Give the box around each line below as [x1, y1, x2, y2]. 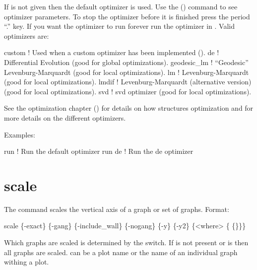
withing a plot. [4, 257, 49, 267]
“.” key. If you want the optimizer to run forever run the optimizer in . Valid [4, 21, 235, 31]
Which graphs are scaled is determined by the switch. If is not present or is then [4, 237, 249, 248]
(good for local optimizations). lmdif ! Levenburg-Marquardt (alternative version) [4, 76, 252, 87]
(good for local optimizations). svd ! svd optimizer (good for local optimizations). [4, 86, 252, 96]
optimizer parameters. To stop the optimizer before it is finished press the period [4, 11, 250, 21]
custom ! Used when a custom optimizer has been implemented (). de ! [4, 47, 219, 58]
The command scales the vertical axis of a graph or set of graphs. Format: [4, 203, 229, 214]
